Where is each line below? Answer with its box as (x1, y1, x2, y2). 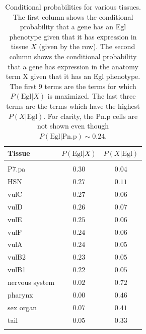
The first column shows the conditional (13, 11, 133, 22)
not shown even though (37, 120, 109, 131)
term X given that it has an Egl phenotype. (6, 71, 140, 81)
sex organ (8, 302, 37, 312)
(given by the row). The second (39, 41, 135, 52)
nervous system (8, 277, 55, 287)
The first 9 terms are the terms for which (10, 80, 136, 91)
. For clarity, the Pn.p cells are (43, 110, 138, 121)
